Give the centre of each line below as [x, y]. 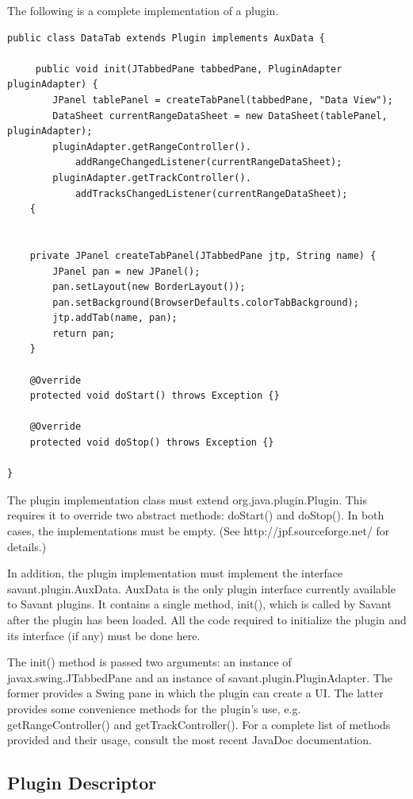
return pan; [84, 333]
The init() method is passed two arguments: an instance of [149, 662]
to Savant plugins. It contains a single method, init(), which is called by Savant [199, 604]
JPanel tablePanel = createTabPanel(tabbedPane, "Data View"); [223, 100]
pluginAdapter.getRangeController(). [152, 147]
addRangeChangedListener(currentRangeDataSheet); [208, 162]
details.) [27, 546]
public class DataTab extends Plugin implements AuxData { [166, 38]
